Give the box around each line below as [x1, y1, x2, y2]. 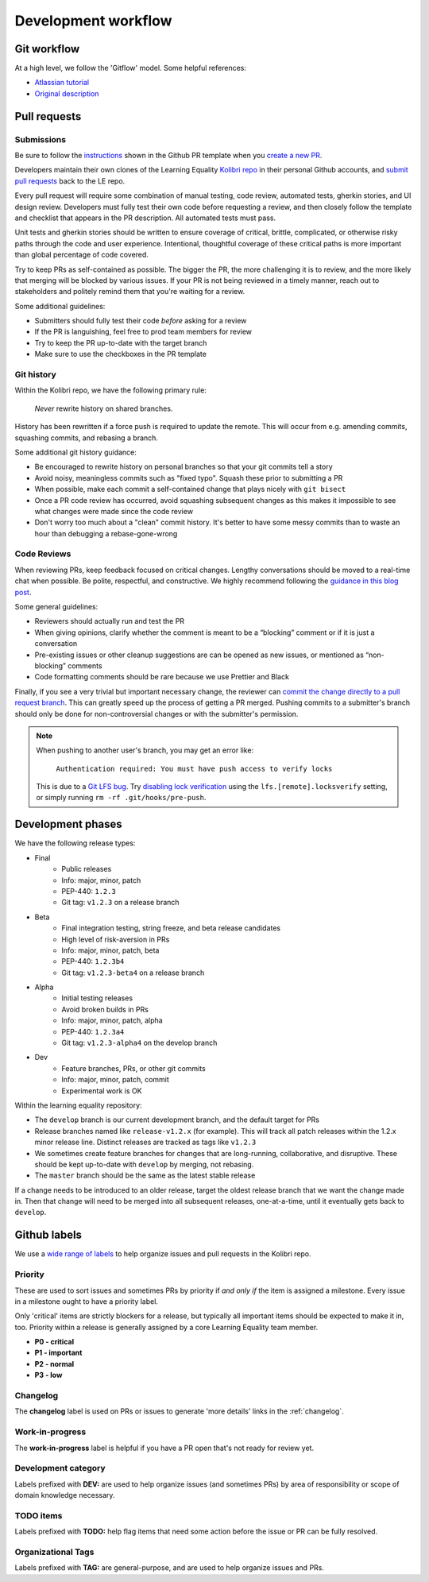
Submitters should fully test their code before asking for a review [34, 316, 247, 326]
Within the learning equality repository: [14, 1100, 142, 1110]
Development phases [14, 818, 122, 831]
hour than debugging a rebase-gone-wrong [34, 528, 178, 538]
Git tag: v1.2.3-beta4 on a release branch [61, 968, 205, 977]
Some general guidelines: [14, 602, 99, 611]
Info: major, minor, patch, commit [61, 1075, 170, 1085]
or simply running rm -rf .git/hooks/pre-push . [36, 793, 207, 803]
